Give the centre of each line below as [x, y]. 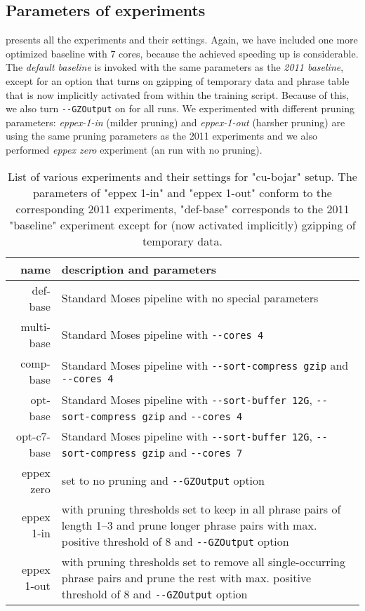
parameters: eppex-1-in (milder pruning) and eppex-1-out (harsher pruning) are [175, 122]
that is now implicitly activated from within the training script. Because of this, [178, 94]
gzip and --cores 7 [192, 452]
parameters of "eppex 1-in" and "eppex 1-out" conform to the [182, 192]
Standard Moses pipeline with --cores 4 [162, 335]
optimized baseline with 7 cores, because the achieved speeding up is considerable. [182, 53]
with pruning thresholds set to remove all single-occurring [203, 561]
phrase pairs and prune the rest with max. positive [186, 577]
